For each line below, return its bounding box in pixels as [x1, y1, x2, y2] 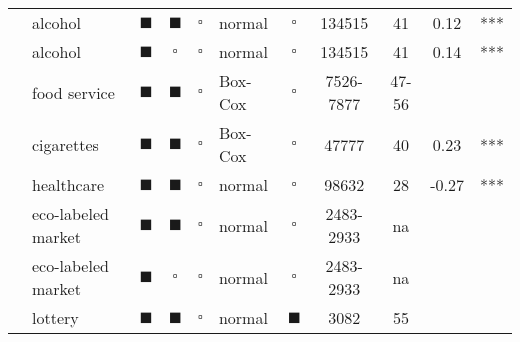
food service [32, 80, 115, 104]
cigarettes [32, 132, 99, 156]
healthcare [32, 173, 105, 196]
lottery [32, 306, 79, 329]
